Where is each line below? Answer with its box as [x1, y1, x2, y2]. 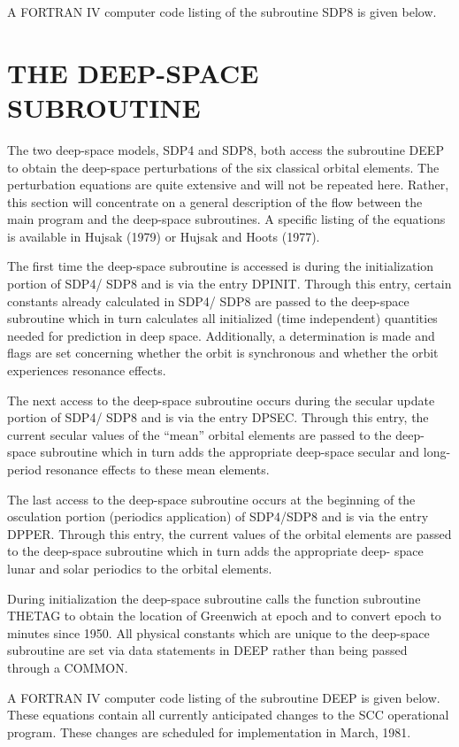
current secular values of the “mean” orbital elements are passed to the [7, 425, 392, 443]
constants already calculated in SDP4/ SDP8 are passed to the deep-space [7, 291, 409, 310]
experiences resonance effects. [7, 361, 166, 380]
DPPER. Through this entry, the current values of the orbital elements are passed [7, 524, 452, 543]
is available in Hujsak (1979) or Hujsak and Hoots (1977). [7, 227, 320, 245]
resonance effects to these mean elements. [45, 460, 270, 478]
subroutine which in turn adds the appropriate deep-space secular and [40, 443, 420, 461]
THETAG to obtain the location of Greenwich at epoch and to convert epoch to [7, 606, 441, 625]
